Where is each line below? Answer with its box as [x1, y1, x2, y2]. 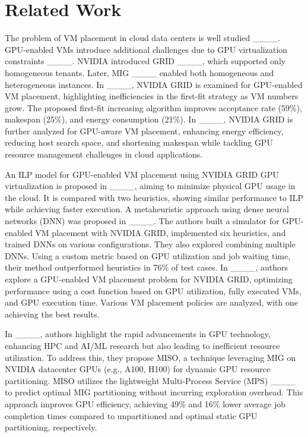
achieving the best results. [5, 307, 100, 320]
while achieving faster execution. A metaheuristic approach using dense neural [5, 203, 289, 215]
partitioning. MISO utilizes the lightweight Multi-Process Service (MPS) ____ [5, 374, 296, 386]
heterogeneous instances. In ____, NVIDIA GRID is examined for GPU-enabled [5, 78, 303, 90]
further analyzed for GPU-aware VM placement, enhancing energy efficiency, [5, 124, 284, 137]
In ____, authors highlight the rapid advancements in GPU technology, [5, 328, 271, 340]
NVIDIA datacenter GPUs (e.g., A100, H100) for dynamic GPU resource [5, 363, 271, 375]
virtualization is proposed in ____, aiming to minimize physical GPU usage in [5, 180, 296, 192]
